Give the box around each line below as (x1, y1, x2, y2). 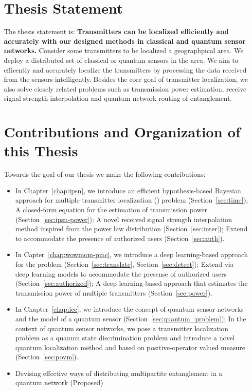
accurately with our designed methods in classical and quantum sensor (4, 36, 246, 46)
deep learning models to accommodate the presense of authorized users (15, 268, 227, 279)
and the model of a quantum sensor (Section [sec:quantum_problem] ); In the (15, 313, 246, 323)
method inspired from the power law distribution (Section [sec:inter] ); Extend (15, 223, 248, 234)
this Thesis (4, 141, 78, 161)
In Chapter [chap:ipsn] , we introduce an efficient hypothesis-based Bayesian (15, 185, 241, 195)
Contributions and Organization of (4, 122, 240, 142)
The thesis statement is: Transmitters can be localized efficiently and (4, 26, 229, 37)
